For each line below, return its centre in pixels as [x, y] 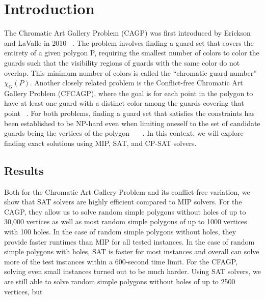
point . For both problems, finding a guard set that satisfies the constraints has [129, 113]
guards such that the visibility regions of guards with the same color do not [122, 62]
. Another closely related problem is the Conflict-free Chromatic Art [136, 83]
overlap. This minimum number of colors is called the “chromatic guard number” [130, 72]
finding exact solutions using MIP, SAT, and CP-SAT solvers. [100, 143]
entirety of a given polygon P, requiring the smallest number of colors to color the [132, 53]
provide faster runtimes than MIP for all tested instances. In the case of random [129, 241]
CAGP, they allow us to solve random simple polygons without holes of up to [125, 211]
